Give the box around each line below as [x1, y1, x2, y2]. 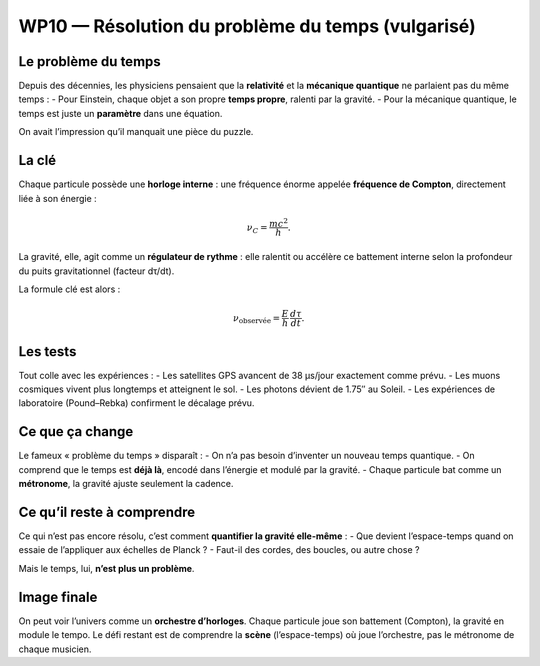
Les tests [18, 343, 77, 360]
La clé [18, 152, 57, 169]
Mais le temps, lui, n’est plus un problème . [18, 562, 195, 574]
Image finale [18, 588, 98, 605]
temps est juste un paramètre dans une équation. [18, 107, 223, 119]
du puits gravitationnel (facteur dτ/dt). [18, 265, 175, 277]
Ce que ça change [18, 423, 134, 440]
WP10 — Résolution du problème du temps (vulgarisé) [18, 15, 476, 37]
